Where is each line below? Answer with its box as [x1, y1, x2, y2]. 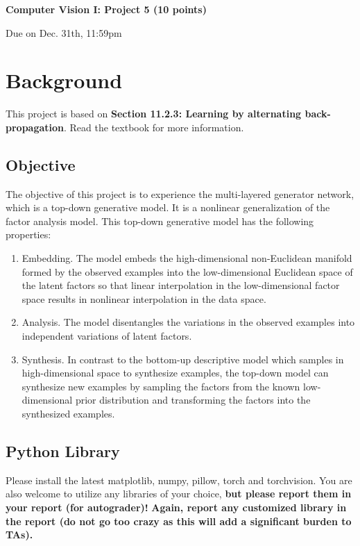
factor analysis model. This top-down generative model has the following [6, 213, 314, 228]
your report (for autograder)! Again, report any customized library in [6, 500, 347, 514]
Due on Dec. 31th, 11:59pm [6, 25, 122, 40]
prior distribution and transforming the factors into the [75, 392, 311, 407]
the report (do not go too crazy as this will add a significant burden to [6, 513, 352, 528]
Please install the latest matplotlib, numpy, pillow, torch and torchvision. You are [6, 472, 352, 487]
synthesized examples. [22, 406, 115, 421]
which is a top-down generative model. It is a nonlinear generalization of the [6, 200, 330, 215]
